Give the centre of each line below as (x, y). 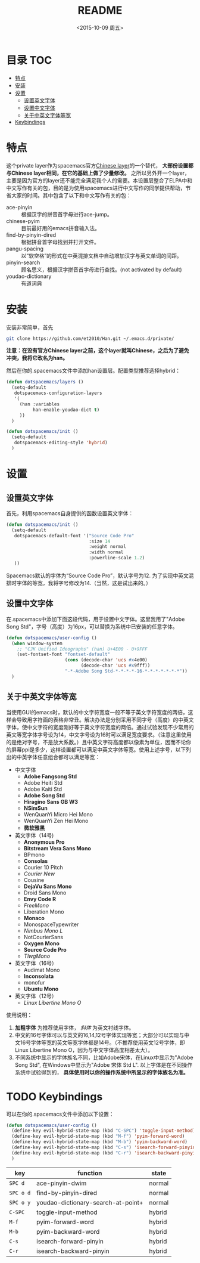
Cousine (34, 880)
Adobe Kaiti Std (43, 789)
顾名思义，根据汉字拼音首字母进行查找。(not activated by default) (102, 270)
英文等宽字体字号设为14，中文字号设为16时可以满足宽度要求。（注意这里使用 (99, 735)
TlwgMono (37, 956)
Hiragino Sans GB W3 (51, 801)
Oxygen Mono (41, 943)
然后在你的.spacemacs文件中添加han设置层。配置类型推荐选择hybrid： (93, 371)
